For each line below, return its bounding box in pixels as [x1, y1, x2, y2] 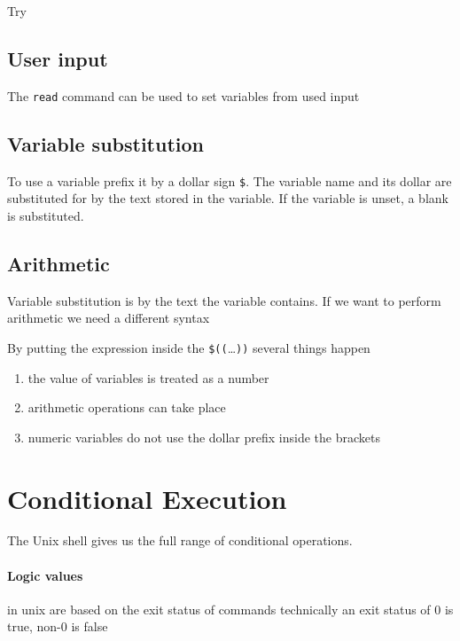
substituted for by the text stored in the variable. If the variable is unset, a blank [7, 189, 448, 207]
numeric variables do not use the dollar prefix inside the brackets [27, 427, 380, 446]
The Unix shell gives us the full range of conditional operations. [7, 531, 353, 550]
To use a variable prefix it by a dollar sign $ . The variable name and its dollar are [7, 171, 452, 190]
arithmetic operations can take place [27, 398, 226, 417]
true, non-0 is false [7, 617, 108, 636]
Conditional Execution [7, 480, 287, 516]
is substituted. [7, 206, 84, 224]
